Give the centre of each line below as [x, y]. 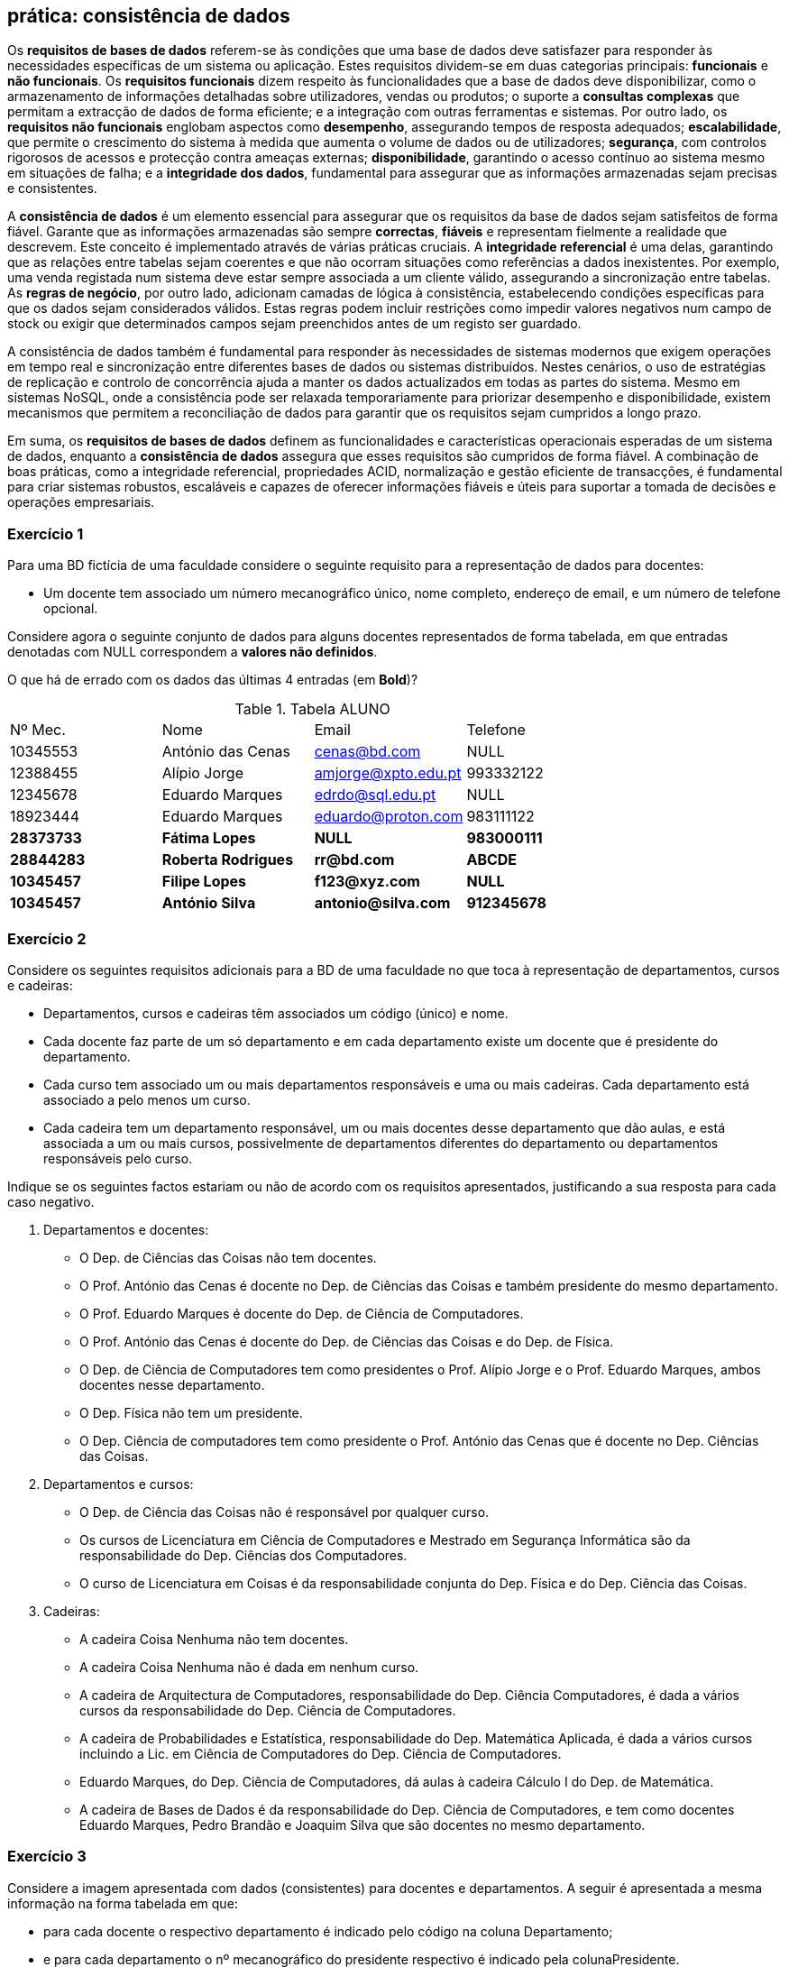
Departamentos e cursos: [119, 1484]
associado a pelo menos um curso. [147, 1099]
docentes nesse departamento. [172, 1384]
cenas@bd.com [367, 752]
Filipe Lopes [204, 882]
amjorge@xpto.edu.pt [388, 773]
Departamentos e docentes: [126, 1229]
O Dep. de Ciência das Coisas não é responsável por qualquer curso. [284, 1512]
